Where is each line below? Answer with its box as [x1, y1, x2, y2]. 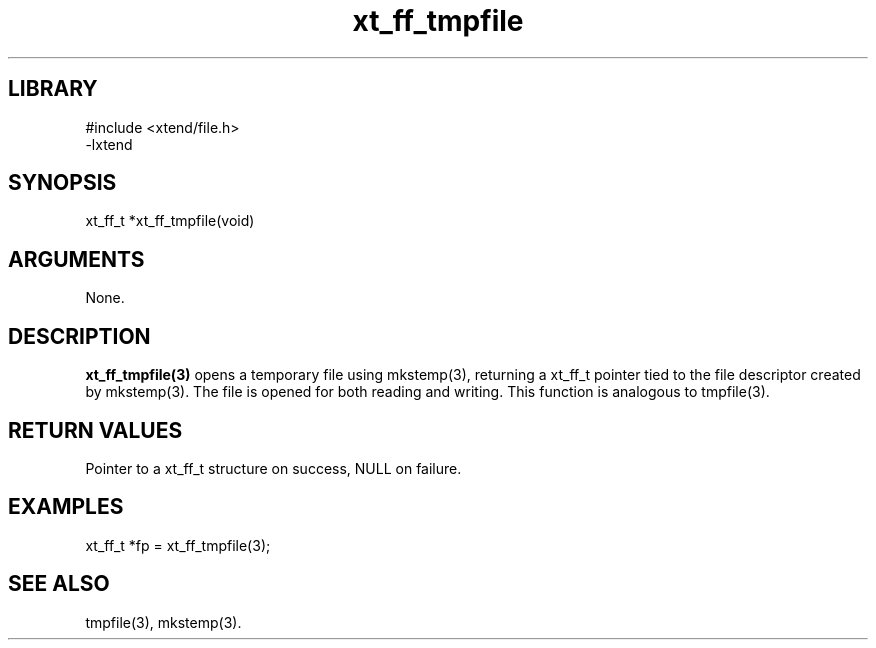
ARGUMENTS [8, 246, 145, 272]
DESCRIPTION [8, 323, 151, 349]
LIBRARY [8, 76, 98, 102]
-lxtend [85, 135, 133, 153]
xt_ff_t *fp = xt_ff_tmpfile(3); [85, 536, 271, 554]
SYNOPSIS [8, 170, 117, 196]
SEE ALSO [8, 571, 110, 597]
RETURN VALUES [8, 417, 183, 443]
